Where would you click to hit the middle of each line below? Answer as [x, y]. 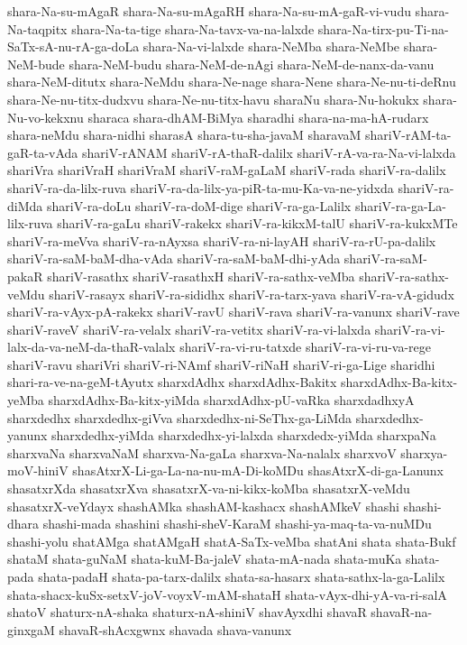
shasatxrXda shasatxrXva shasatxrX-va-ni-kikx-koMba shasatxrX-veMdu [209, 488]
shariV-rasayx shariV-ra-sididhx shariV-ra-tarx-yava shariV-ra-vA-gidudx [252, 294]
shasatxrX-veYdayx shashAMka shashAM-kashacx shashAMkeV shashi [203, 506]
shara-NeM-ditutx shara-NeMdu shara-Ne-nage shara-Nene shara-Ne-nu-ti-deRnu [232, 82]
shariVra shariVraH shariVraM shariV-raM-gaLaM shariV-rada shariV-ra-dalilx [227, 170]
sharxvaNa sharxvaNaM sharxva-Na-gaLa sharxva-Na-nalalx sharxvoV [202, 452]
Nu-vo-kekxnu [46, 117]
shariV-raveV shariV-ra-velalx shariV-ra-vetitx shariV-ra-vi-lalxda [189, 329]
